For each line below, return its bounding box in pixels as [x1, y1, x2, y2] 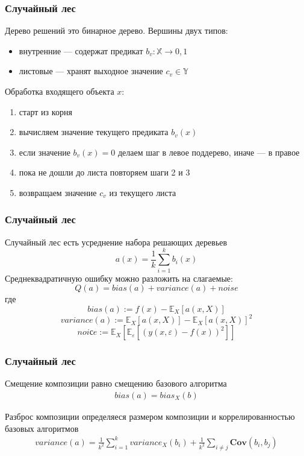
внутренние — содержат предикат [19, 44, 143, 57]
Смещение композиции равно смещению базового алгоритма [5, 377, 227, 390]
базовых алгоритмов [5, 422, 79, 434]
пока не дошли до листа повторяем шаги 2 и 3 [19, 166, 190, 179]
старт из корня [19, 105, 72, 118]
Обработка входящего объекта [5, 85, 114, 97]
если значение [19, 145, 70, 158]
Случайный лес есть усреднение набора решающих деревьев [5, 235, 228, 248]
